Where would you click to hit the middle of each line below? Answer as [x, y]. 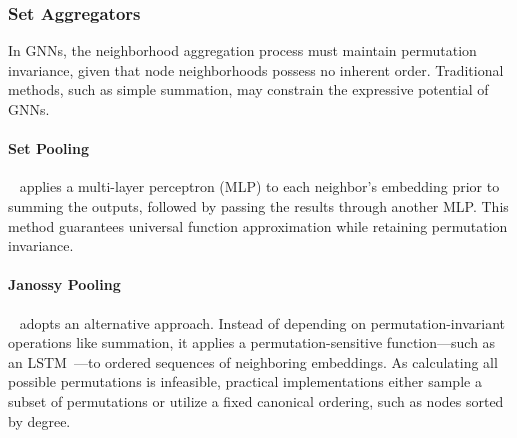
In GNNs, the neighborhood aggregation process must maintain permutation [242, 50]
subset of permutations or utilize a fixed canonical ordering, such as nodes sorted [256, 400]
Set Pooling [48, 148]
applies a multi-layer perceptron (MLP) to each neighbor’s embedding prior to [259, 186]
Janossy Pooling [64, 284]
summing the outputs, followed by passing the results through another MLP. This [258, 205]
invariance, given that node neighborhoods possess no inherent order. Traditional [256, 69]
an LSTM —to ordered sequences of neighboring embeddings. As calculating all [253, 361]
